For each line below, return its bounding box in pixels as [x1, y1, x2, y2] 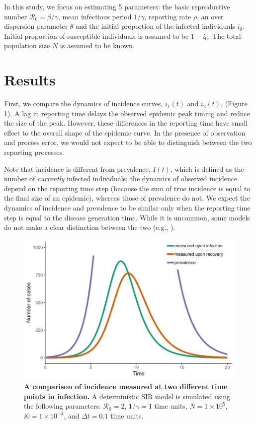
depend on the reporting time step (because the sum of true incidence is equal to [4, 183, 251, 193]
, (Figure [221, 98, 248, 109]
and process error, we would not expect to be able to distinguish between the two [4, 137, 252, 147]
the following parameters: [24, 401, 101, 411]
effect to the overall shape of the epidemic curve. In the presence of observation [4, 127, 246, 138]
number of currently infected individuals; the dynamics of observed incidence [4, 173, 238, 184]
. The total [208, 30, 241, 41]
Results [4, 70, 56, 90]
